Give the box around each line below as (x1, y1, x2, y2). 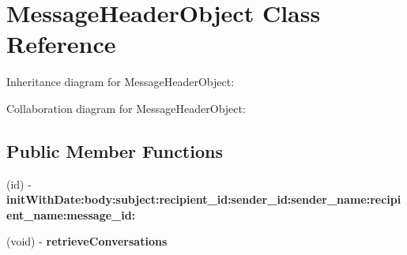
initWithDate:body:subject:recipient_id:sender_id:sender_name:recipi (6, 191, 401, 208)
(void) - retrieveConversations (6, 233, 168, 249)
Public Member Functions (6, 138, 223, 163)
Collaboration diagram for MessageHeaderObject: (6, 99, 246, 116)
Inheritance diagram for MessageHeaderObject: (6, 73, 235, 90)
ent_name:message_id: (6, 206, 136, 223)
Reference (6, 28, 116, 60)
